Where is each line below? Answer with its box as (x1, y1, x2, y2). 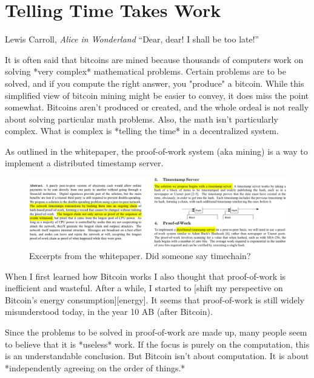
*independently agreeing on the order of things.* (5, 361, 185, 374)
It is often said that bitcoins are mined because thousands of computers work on (5, 53, 304, 66)
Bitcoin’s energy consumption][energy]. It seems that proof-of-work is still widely (5, 293, 304, 306)
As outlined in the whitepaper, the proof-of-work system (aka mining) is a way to (5, 144, 308, 157)
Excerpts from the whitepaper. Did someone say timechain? (29, 249, 251, 262)
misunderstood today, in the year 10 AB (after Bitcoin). (5, 305, 213, 318)
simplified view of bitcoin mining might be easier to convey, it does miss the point (5, 89, 309, 101)
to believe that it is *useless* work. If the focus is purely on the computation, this (5, 337, 310, 350)
